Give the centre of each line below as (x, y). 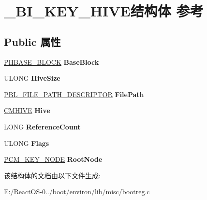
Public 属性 (32, 41)
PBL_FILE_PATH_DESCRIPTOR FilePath (74, 94)
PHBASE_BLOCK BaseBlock (52, 62)
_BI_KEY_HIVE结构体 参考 (104, 11)
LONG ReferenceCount (42, 126)
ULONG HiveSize (32, 78)
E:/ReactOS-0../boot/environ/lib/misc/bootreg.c (77, 192)
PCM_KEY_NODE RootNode (53, 159)
